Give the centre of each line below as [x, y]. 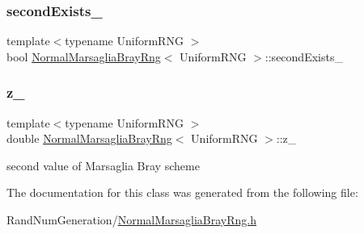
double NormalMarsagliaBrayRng [89, 138]
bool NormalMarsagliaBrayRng [84, 56]
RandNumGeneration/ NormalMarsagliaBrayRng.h [131, 219]
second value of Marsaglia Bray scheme [103, 165]
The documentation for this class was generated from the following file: [182, 192]
